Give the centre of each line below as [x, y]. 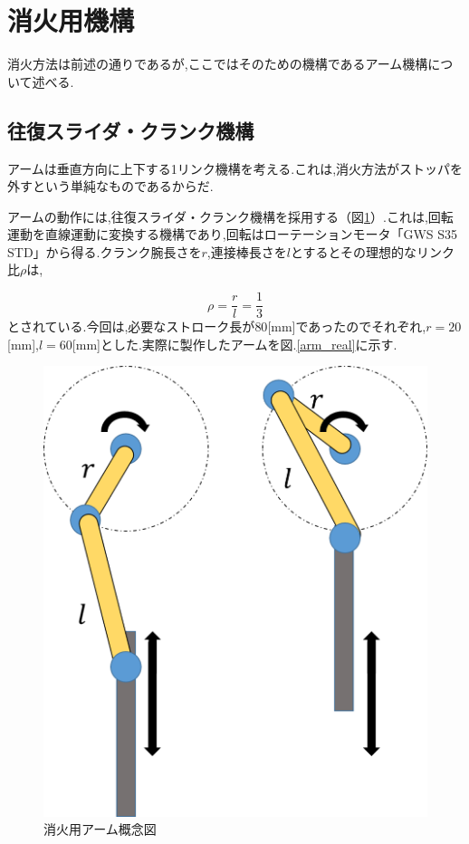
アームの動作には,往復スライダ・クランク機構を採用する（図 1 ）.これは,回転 [230, 216]
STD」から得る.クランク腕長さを [105, 251]
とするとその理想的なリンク [373, 251]
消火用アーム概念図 [100, 829]
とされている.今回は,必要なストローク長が [131, 326]
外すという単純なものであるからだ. [110, 186]
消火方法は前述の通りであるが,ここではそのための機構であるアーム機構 [218, 64]
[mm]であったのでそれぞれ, [347, 326]
